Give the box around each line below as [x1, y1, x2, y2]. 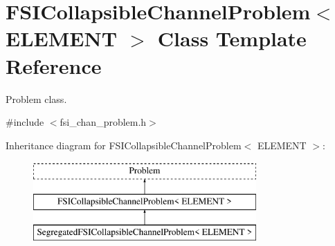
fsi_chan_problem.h [60, 115, 147, 129]
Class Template [157, 24, 307, 53]
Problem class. [6, 91, 67, 106]
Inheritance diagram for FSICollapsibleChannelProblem [6, 138, 242, 152]
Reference [6, 51, 102, 79]
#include [6, 115, 44, 129]
